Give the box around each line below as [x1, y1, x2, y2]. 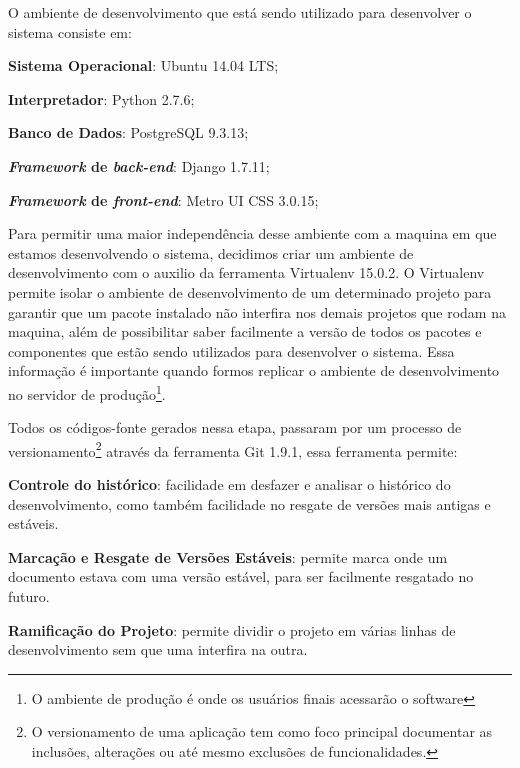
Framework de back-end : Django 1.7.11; [8, 155, 270, 176]
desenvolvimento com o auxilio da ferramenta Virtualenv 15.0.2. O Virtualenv [8, 262, 485, 283]
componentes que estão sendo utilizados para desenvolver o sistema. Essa [8, 340, 455, 361]
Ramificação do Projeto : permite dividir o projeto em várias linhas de [8, 619, 456, 640]
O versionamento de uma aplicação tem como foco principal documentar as [31, 721, 493, 742]
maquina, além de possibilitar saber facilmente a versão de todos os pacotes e [8, 321, 482, 342]
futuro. [8, 585, 50, 606]
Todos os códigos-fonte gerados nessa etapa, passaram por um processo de [8, 417, 462, 438]
